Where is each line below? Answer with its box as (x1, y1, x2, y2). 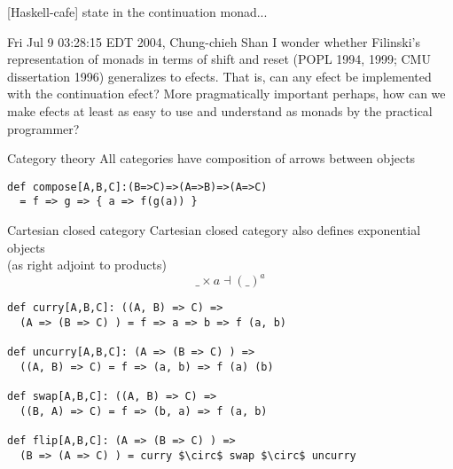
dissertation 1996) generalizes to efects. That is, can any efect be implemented (7, 66, 432, 85)
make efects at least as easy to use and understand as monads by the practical (7, 101, 433, 120)
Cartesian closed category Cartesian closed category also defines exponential (7, 221, 421, 239)
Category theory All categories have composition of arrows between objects (7, 149, 416, 168)
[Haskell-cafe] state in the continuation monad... (7, 3, 268, 20)
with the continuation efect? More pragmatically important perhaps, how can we (7, 84, 446, 103)
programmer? (7, 119, 80, 137)
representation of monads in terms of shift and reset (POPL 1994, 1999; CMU (7, 50, 431, 68)
